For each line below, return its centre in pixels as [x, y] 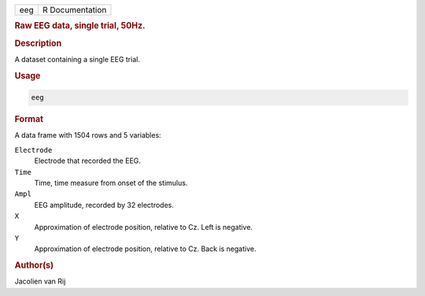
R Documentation [74, 10]
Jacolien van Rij [40, 281]
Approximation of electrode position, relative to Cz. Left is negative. [144, 227]
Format [29, 120]
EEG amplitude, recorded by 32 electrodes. [104, 205]
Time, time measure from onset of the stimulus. [111, 183]
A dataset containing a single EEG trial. [78, 59]
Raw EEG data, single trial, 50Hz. [80, 26]
